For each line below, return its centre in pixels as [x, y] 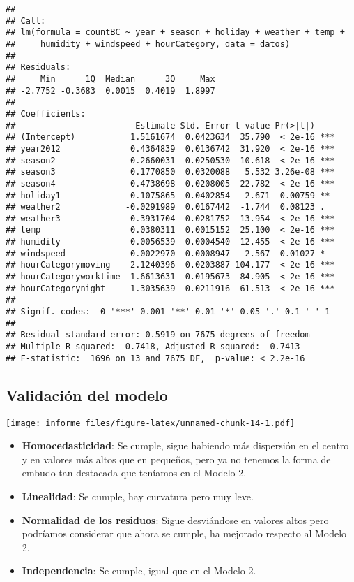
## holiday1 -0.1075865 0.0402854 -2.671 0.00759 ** [168, 195]
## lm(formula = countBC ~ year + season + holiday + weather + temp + [175, 32]
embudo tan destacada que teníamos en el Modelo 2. [134, 473]
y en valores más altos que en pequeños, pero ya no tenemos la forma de [176, 459]
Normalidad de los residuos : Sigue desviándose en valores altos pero [175, 519]
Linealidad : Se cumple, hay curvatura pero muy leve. [138, 496]
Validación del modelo [87, 394]
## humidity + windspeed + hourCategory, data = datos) [148, 44]
